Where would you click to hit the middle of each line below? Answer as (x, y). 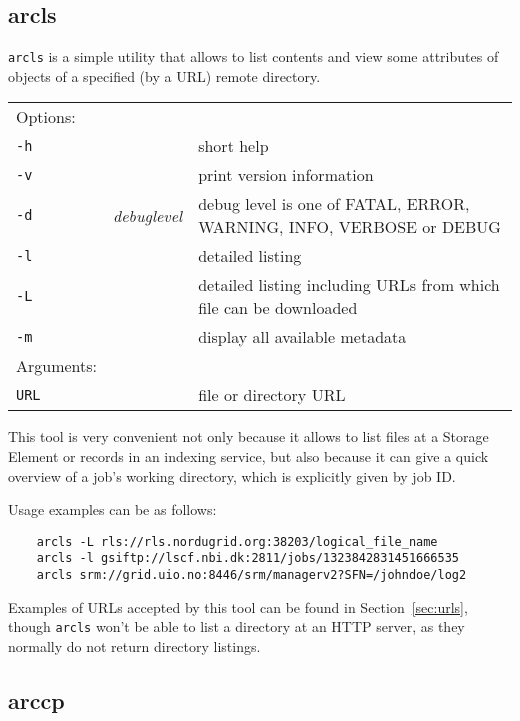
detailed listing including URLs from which (349, 285)
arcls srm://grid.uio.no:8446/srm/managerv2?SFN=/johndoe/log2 (251, 575)
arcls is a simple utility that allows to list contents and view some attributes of (253, 56)
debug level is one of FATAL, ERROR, (334, 204)
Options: (46, 117)
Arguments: (57, 366)
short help (233, 146)
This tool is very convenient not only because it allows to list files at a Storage (248, 436)
